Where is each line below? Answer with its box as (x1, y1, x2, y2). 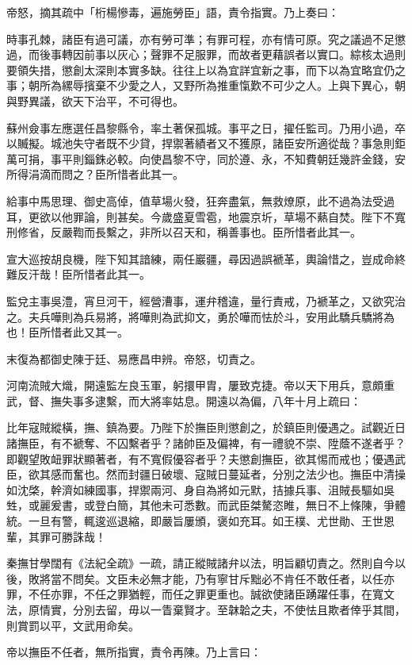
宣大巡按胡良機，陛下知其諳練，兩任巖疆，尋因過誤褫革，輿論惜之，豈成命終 (6, 250, 406, 267)
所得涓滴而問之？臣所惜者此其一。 (6, 166, 184, 183)
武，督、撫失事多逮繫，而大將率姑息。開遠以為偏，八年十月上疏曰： (6, 392, 361, 409)
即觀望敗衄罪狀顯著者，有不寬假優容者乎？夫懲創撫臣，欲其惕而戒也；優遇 (6, 450, 395, 467)
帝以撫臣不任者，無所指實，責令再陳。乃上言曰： (6, 644, 261, 660)
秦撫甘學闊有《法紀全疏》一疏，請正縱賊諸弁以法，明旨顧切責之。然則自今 (6, 555, 395, 571)
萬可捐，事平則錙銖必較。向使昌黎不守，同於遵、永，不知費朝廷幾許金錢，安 (6, 150, 406, 167)
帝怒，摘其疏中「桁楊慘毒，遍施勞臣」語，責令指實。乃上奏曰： (6, 4, 339, 20)
